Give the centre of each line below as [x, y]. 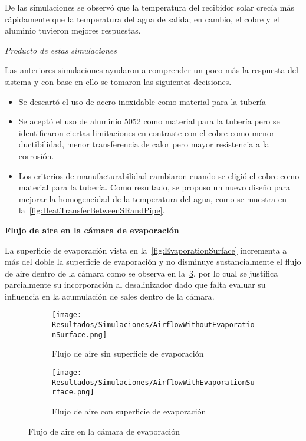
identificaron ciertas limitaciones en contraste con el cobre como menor [147, 132]
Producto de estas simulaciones [61, 50]
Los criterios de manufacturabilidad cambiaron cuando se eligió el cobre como [159, 175]
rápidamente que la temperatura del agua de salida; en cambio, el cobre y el [142, 19]
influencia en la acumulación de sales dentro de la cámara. [110, 296]
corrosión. [36, 155]
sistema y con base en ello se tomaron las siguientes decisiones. [118, 81]
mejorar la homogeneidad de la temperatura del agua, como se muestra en [152, 198]
